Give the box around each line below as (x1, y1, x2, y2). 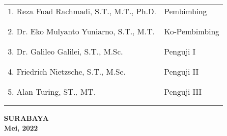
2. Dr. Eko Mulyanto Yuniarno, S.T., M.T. (8, 26, 155, 37)
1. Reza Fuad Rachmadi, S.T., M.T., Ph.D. (8, 5, 157, 17)
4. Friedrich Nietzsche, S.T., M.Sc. (8, 66, 126, 77)
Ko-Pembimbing (164, 26, 220, 37)
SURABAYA (4, 113, 49, 123)
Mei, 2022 (4, 122, 38, 133)
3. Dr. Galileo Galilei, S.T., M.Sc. (8, 46, 123, 57)
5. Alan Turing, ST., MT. (8, 86, 96, 97)
